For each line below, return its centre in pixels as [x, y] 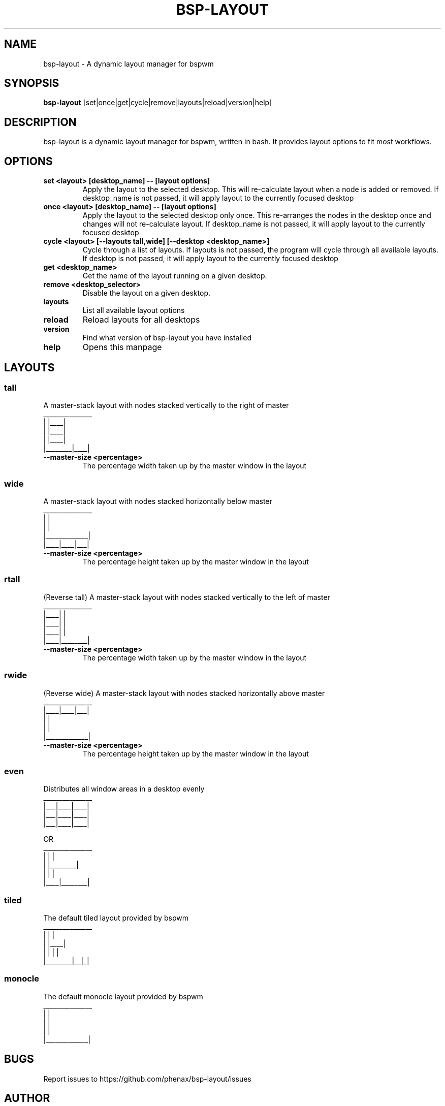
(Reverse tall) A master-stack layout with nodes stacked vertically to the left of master [187, 597]
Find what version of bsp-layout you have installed [167, 338]
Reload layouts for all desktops [141, 320]
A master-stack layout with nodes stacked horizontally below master [158, 501]
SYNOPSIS [32, 83]
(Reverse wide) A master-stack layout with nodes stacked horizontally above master [184, 693]
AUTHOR [27, 1098]
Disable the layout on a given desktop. [146, 293]
